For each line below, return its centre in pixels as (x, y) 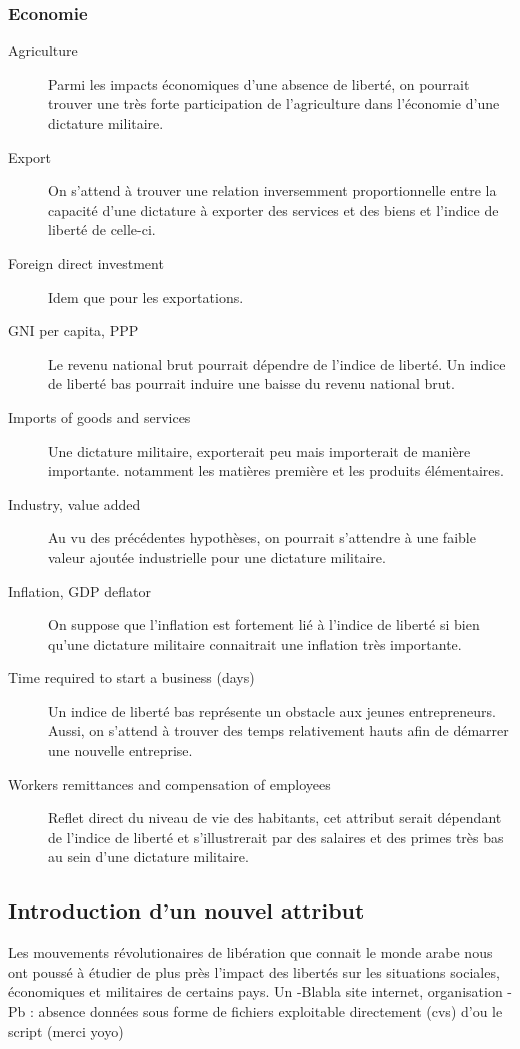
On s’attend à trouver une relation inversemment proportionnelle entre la (272, 190)
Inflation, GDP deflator (79, 590)
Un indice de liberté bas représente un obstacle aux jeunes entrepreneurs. (272, 710)
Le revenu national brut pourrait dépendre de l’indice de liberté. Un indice (277, 363)
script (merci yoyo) (66, 1030)
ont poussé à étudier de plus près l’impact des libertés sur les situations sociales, (254, 971)
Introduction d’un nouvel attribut (186, 910)
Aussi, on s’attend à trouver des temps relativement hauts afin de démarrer (278, 730)
